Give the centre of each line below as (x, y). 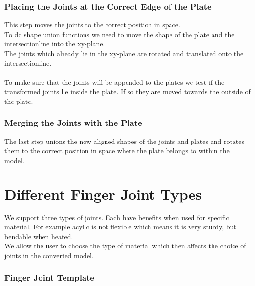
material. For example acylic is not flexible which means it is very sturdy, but (120, 227)
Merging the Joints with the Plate (73, 123)
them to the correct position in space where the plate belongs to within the (117, 151)
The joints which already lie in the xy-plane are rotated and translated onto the (124, 53)
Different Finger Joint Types (103, 194)
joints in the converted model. (49, 255)
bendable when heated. (39, 236)
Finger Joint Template (49, 277)
